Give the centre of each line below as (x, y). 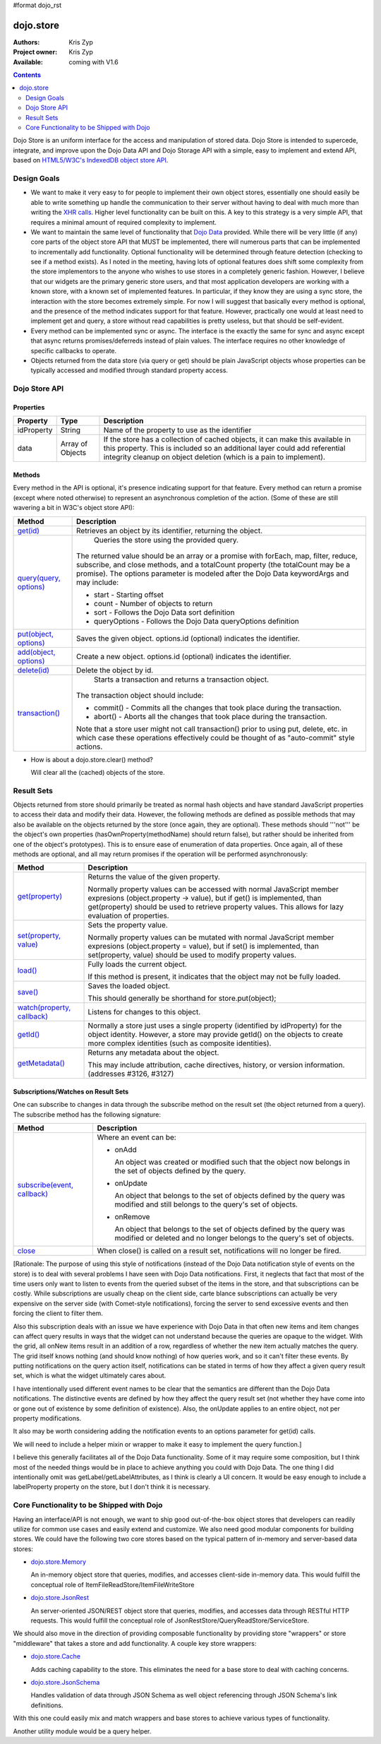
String (71, 430)
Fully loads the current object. (137, 964)
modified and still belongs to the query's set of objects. (206, 1204)
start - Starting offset (129, 595)
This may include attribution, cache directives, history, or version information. (216, 1065)
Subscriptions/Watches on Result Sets (71, 1091)
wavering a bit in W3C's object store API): (74, 508)
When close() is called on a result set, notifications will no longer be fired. (219, 1251)
